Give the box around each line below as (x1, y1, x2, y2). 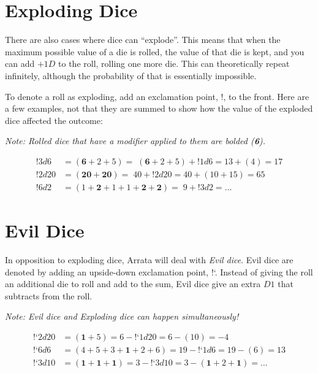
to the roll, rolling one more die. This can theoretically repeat (58, 57, 290, 70)
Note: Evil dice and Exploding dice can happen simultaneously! (5, 310, 239, 323)
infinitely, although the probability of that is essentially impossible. (5, 69, 257, 82)
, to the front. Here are (223, 90, 309, 102)
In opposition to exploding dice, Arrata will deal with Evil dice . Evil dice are (5, 253, 293, 266)
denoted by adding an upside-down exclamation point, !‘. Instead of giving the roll (5, 265, 313, 278)
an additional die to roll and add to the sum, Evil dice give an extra (5, 277, 261, 290)
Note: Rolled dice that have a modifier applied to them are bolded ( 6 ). (5, 134, 266, 147)
